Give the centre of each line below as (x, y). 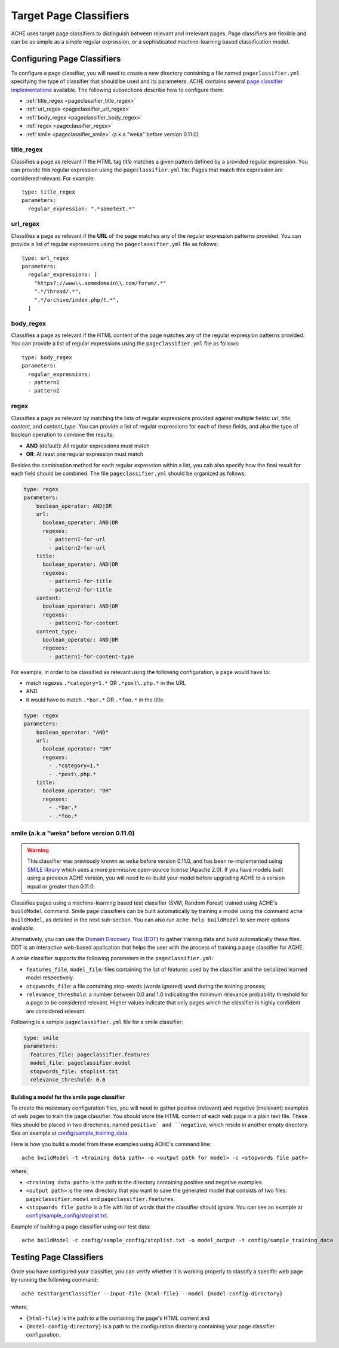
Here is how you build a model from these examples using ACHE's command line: (111, 1144)
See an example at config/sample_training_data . (70, 1133)
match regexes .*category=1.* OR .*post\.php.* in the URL (106, 683)
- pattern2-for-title (80, 589)
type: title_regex (49, 192)
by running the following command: (55, 1280)
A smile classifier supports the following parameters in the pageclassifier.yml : (113, 958)
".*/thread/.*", (58, 292)
